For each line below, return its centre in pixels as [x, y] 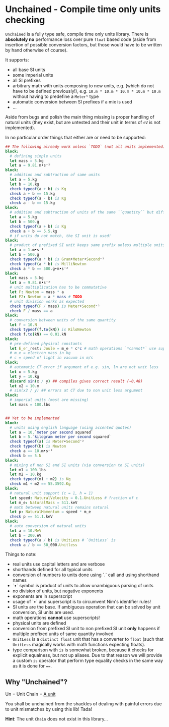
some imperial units [33, 75]
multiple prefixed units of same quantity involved [63, 634]
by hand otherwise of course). [36, 50]
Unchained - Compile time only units [83, 9]
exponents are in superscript [42, 596]
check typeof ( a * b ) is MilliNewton [48, 264]
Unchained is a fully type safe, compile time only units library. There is [77, 34]
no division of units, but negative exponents [58, 591]
